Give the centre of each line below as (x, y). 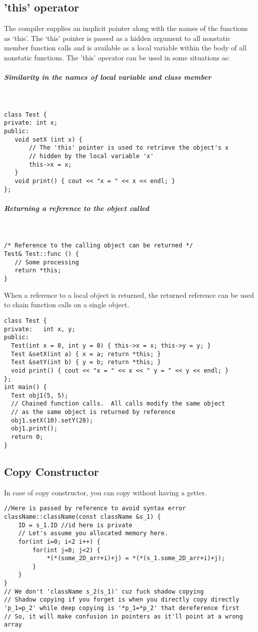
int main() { (25, 387)
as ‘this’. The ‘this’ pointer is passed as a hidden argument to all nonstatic (117, 38)
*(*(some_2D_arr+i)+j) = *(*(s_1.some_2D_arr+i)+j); (136, 558)
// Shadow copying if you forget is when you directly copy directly (122, 600)
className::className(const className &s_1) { (82, 517)
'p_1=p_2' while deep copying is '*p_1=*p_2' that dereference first (122, 608)
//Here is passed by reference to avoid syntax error (95, 509)
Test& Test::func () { (42, 254)
